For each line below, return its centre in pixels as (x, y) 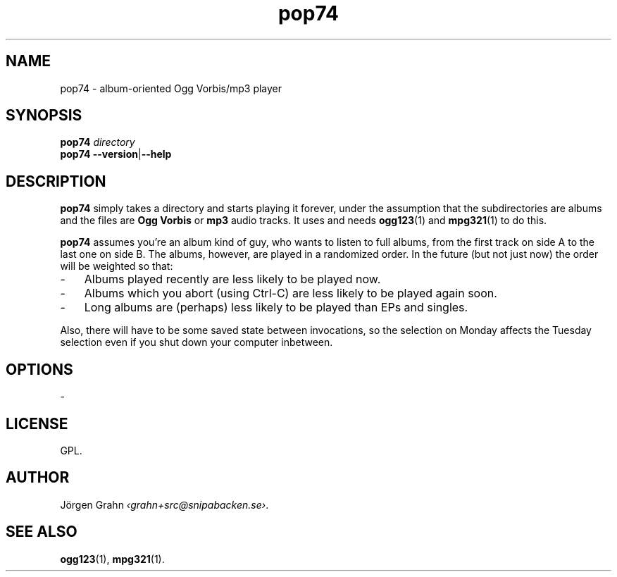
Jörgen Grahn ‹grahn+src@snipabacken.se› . (164, 504)
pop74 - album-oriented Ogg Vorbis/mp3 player (171, 88)
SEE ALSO (42, 532)
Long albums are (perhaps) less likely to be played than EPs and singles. (276, 308)
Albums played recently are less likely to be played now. (232, 279)
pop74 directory (98, 142)
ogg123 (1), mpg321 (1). (112, 559)
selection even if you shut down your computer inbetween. (197, 342)
